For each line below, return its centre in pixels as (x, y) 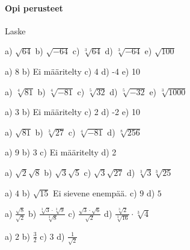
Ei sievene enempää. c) (95, 192)
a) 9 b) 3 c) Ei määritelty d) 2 (61, 152)
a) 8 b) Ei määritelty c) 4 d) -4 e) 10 (72, 71)
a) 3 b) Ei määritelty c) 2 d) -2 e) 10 (72, 112)
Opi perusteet (34, 8)
